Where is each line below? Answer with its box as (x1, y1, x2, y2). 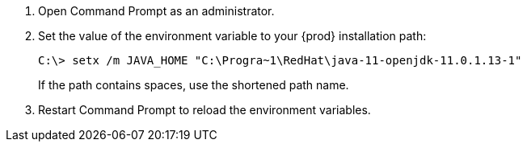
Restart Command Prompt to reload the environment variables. (38, 103, 371, 117)
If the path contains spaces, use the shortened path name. (38, 78, 349, 92)
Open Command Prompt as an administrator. (38, 4, 275, 18)
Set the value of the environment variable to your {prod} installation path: (38, 29, 427, 43)
